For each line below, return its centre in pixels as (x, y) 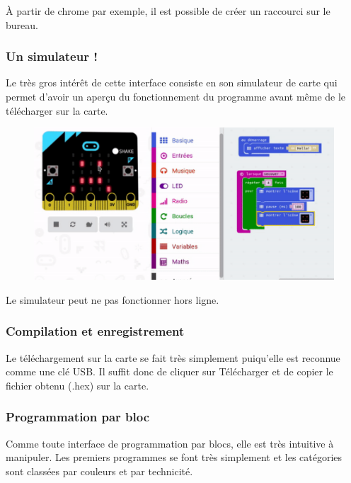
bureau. (22, 24)
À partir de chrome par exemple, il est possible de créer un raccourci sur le (168, 11)
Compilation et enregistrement (95, 331)
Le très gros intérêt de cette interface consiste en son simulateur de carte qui (172, 83)
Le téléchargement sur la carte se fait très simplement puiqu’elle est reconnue (173, 357)
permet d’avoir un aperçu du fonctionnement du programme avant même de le (176, 96)
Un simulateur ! (52, 56)
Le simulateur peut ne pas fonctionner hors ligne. (113, 299)
